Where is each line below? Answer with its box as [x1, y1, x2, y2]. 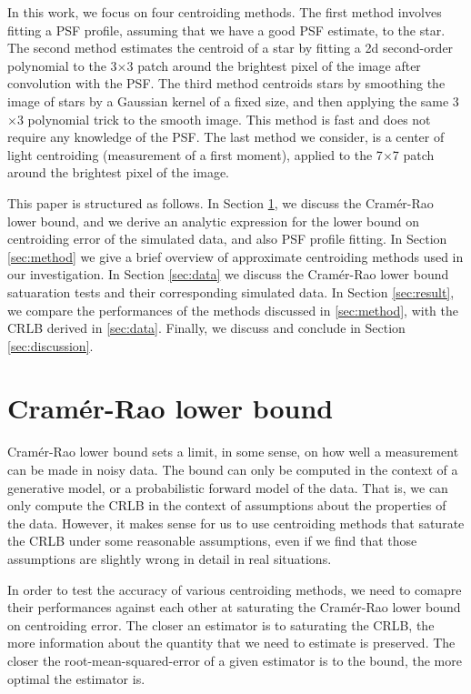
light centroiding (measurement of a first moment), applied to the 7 [7, 145, 383, 164]
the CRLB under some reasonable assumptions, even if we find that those [7, 531, 417, 550]
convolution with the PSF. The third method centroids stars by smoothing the [7, 74, 446, 93]
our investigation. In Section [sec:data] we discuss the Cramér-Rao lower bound [7, 265, 449, 284]
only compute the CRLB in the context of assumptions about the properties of [7, 496, 446, 515]
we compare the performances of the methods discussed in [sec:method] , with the [7, 300, 459, 319]
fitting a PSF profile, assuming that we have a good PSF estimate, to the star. [7, 20, 446, 39]
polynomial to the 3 [7, 55, 117, 75]
